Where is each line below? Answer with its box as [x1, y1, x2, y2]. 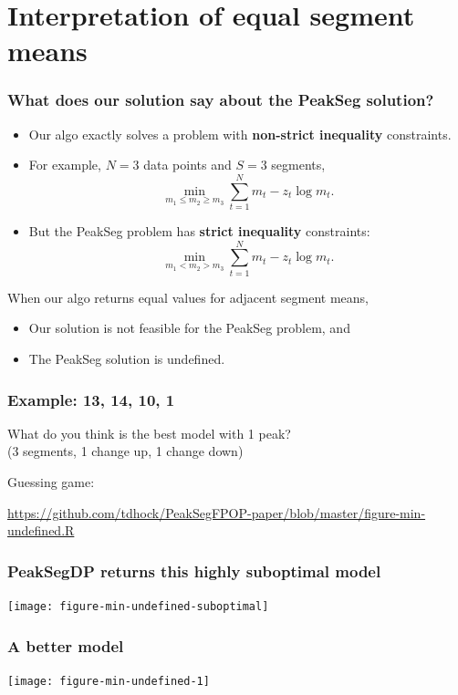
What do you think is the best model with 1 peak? [7, 423, 291, 442]
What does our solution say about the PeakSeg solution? [7, 88, 434, 111]
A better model [7, 634, 124, 657]
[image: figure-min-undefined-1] [7, 674, 210, 688]
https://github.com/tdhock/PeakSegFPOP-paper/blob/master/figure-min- [7, 503, 426, 522]
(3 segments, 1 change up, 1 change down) [7, 441, 244, 461]
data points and [143, 155, 232, 174]
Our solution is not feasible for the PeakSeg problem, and [28, 318, 350, 337]
